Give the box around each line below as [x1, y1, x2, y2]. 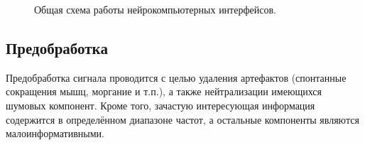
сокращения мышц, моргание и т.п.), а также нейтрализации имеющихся [6, 84, 322, 99]
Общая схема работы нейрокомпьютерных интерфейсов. [34, 2, 276, 16]
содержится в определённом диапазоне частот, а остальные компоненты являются [6, 112, 359, 127]
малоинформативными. [6, 126, 104, 141]
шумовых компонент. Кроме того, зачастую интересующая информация [6, 97, 315, 112]
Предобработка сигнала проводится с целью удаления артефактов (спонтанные [6, 70, 347, 85]
